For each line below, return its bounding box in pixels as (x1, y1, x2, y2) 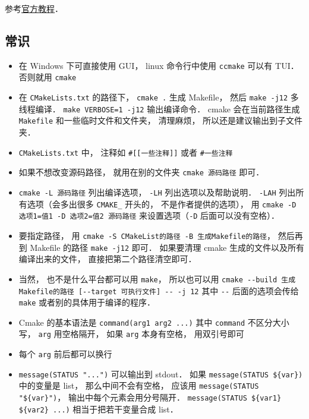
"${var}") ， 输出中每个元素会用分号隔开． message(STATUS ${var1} (18, 391, 282, 404)
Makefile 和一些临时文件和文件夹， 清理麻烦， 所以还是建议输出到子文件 (18, 114, 303, 127)
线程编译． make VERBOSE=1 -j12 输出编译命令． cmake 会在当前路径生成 (18, 102, 300, 115)
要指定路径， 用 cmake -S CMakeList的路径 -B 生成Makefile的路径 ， (18, 229, 276, 241)
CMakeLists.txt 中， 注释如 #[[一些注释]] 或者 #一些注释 (18, 146, 233, 158)
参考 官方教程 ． (5, 2, 63, 14)
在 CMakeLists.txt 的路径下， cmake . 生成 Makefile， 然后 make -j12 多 (18, 91, 299, 103)
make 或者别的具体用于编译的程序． (18, 296, 156, 308)
